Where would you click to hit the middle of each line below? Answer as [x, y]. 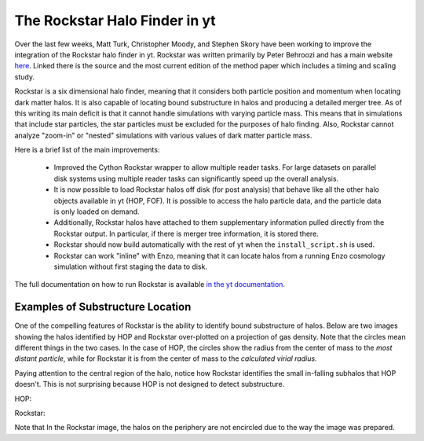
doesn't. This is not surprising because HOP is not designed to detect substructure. [150, 384]
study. [25, 77]
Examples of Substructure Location [103, 307]
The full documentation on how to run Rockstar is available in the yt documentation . [150, 285]
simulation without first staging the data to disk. [131, 266]
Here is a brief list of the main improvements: [87, 150]
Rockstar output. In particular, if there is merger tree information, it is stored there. [186, 233]
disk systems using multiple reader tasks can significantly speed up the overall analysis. [196, 178]
